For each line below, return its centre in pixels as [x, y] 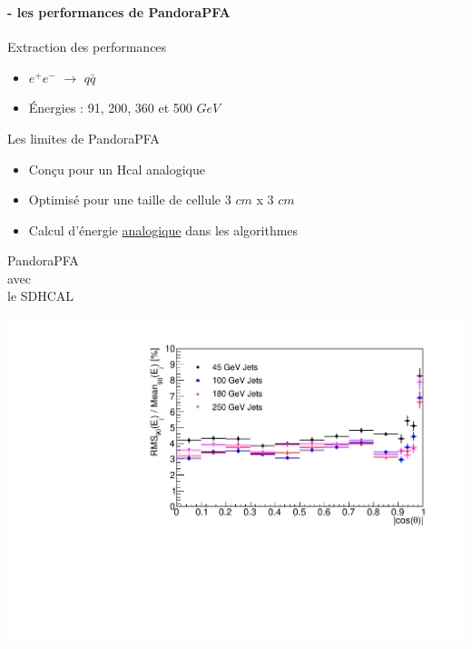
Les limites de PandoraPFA [84, 138]
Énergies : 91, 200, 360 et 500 [110, 108]
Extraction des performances [87, 47]
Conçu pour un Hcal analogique [117, 169]
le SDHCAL [41, 296]
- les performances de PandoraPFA [119, 11]
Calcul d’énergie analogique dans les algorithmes [163, 230]
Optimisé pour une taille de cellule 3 [130, 200]
